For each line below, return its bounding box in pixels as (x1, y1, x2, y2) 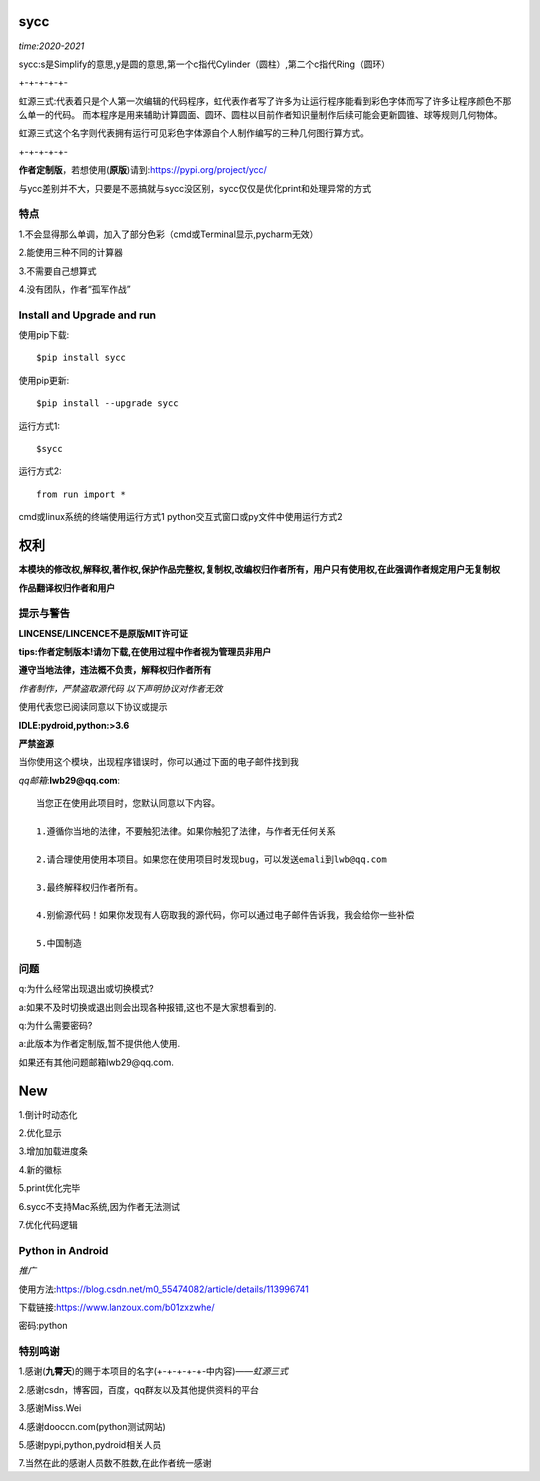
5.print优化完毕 (18, 1182, 81, 1194)
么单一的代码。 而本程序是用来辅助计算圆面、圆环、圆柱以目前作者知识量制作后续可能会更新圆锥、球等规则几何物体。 (18, 109, 503, 121)
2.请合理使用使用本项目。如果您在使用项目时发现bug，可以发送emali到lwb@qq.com (36, 853, 387, 865)
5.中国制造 (36, 938, 82, 949)
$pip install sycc (36, 352, 127, 364)
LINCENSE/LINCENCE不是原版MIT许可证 (18, 627, 189, 639)
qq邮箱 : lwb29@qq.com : (18, 774, 120, 786)
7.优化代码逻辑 (18, 1219, 79, 1231)
